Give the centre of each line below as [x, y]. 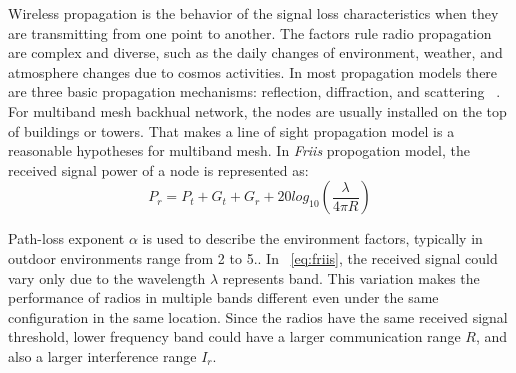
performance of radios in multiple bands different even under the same [223, 297]
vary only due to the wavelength [107, 277]
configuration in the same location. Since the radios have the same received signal [258, 316]
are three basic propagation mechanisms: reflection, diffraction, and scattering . [254, 91]
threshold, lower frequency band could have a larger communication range [234, 336]
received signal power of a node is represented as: [158, 169]
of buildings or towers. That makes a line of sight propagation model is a [231, 130]
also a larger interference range [102, 355]
